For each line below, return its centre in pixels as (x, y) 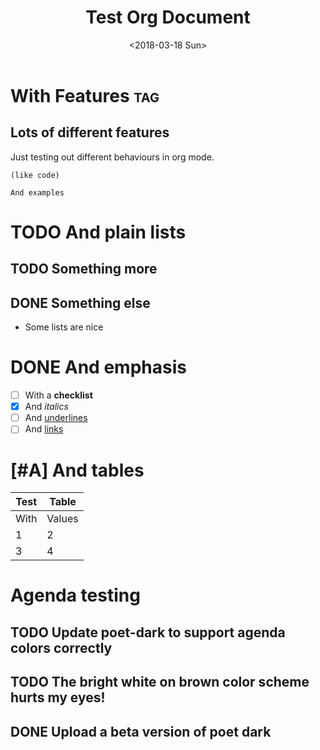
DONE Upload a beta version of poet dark (141, 731)
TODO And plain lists (98, 232)
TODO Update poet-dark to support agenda (148, 632)
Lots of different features (90, 132)
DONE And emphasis (98, 367)
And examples (37, 192)
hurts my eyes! (58, 697)
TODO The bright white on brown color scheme (160, 682)
